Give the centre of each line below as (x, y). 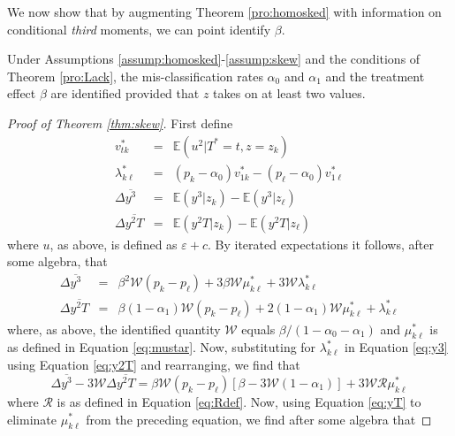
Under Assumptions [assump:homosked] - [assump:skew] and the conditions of (214, 59)
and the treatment (375, 76)
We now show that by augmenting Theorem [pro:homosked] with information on (224, 11)
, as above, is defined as (114, 244)
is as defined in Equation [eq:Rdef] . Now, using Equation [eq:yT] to (239, 401)
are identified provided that (125, 93)
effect (22, 93)
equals (258, 329)
